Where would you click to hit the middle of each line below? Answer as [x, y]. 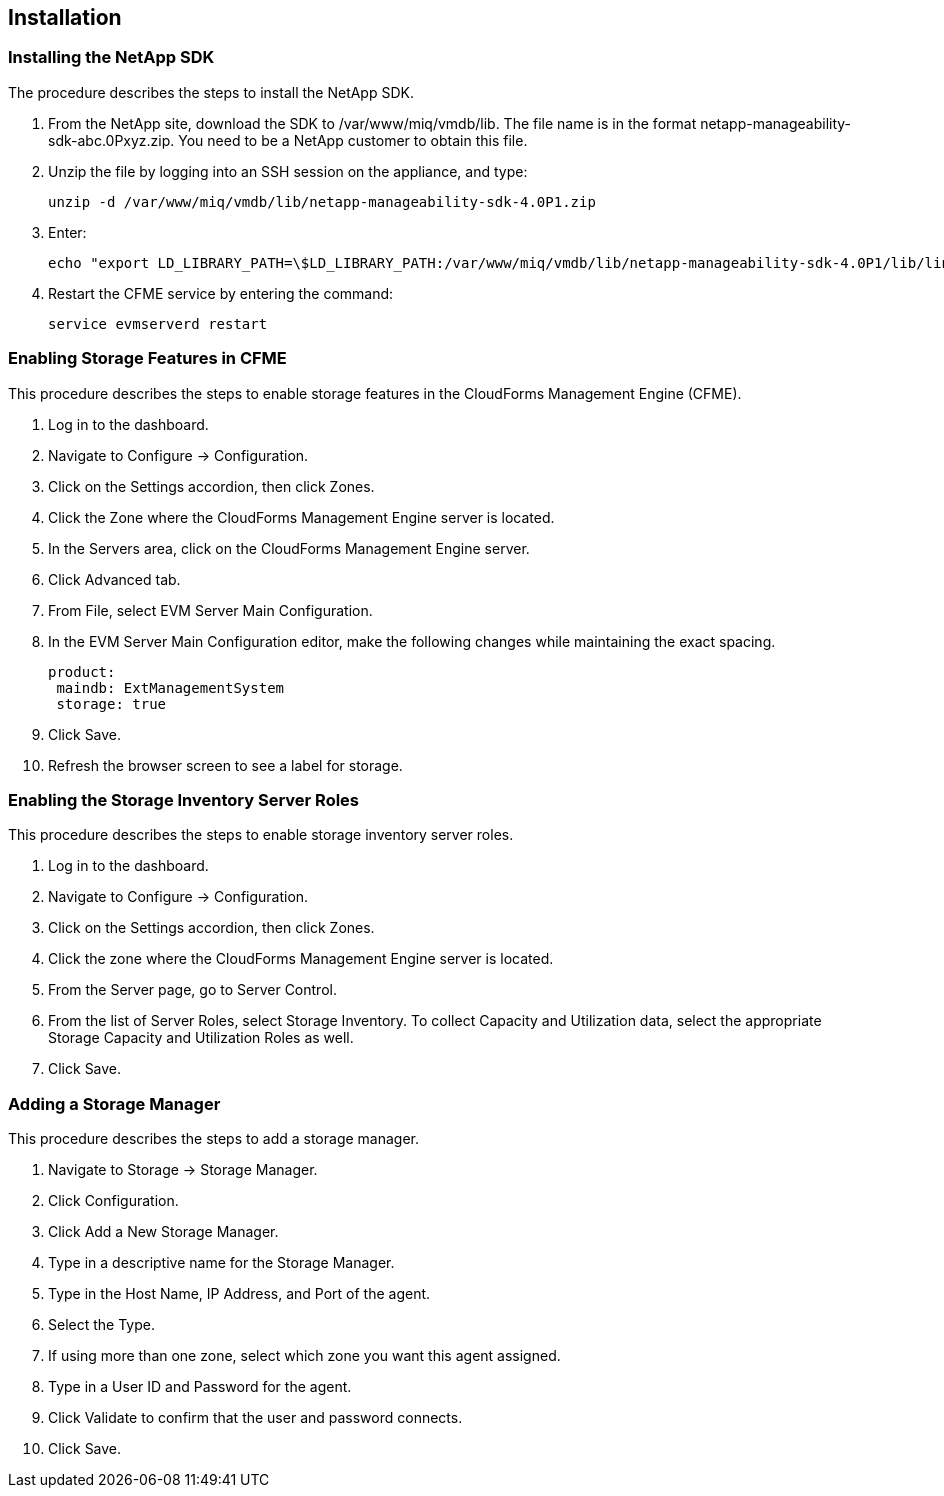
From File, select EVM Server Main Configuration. [210, 610]
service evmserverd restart [158, 323]
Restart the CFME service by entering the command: [221, 293]
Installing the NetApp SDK [111, 57]
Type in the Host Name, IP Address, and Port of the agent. [239, 1294]
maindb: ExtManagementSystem [170, 687]
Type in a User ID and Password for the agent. [200, 1387]
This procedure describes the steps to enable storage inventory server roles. [261, 835]
